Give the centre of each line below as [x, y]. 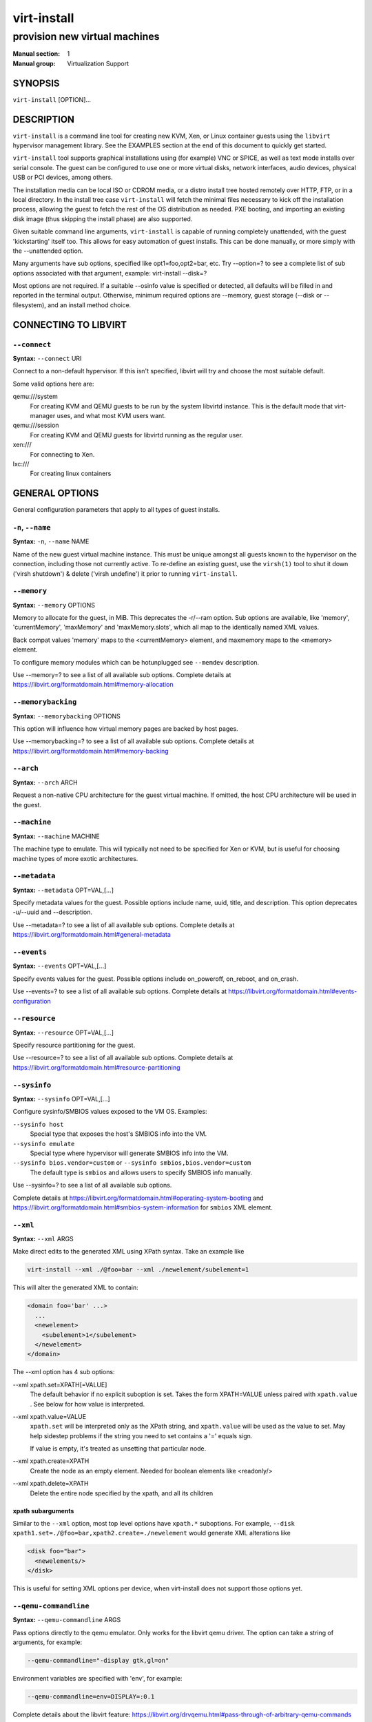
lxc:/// [21, 464]
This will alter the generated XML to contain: [75, 1287]
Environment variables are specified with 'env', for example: [97, 1679]
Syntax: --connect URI [47, 359]
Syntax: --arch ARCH [45, 782]
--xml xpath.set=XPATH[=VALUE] [60, 1384]
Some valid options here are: [53, 384]
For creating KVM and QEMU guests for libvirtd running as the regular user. [137, 435]
